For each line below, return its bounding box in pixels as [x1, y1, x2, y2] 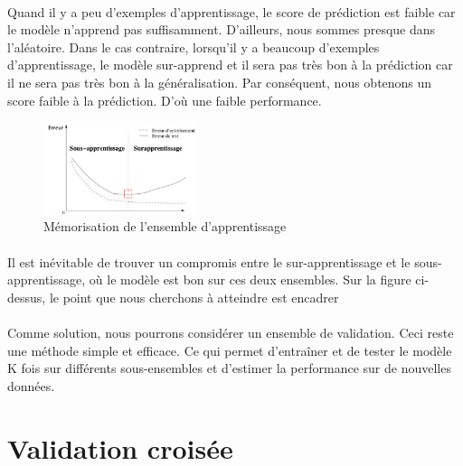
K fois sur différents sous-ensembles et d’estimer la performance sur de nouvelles [7, 359, 451, 377]
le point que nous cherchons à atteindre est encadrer [49, 287, 339, 306]
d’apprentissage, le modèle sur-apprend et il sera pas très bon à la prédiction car [7, 55, 453, 74]
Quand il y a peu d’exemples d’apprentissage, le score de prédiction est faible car [7, 2, 456, 21]
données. [7, 376, 55, 395]
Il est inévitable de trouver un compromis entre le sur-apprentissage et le [7, 252, 411, 271]
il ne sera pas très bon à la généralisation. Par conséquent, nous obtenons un [7, 72, 432, 91]
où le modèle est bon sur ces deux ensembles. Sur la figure [89, 270, 411, 289]
